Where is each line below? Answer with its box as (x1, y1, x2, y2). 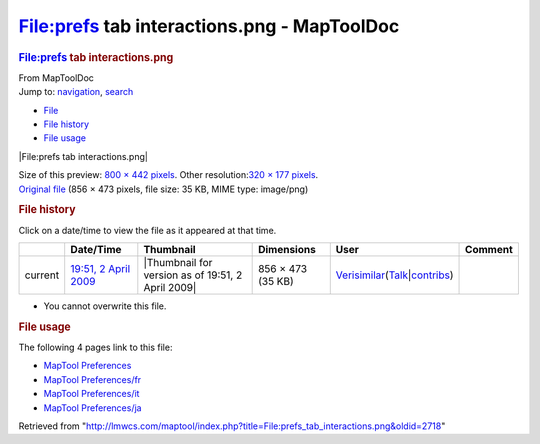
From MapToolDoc (18, 71, 95, 84)
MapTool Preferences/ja (43, 401, 142, 414)
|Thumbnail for (143, 255, 213, 269)
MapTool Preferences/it (43, 388, 140, 400)
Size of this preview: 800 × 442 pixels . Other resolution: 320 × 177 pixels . (18, 169, 319, 181)
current (24, 268, 60, 282)
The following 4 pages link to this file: (18, 341, 173, 354)
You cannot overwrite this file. (43, 300, 167, 312)
